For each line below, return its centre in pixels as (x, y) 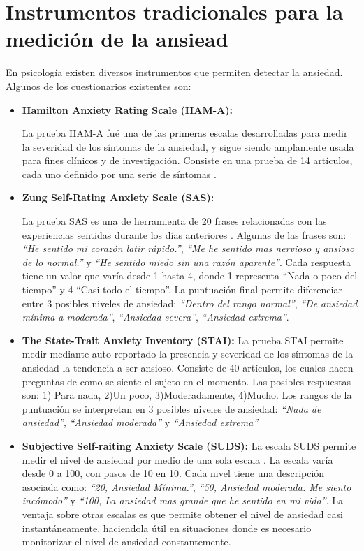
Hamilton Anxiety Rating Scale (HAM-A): (127, 109)
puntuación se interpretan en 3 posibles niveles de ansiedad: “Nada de (172, 408)
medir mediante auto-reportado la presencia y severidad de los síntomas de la (188, 354)
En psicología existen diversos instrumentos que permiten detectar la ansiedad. (174, 72)
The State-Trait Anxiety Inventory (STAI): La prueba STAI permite (183, 340)
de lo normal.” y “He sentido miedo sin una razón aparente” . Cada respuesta (187, 262)
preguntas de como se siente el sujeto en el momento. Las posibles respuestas (187, 381)
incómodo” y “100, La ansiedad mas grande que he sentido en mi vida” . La (182, 500)
